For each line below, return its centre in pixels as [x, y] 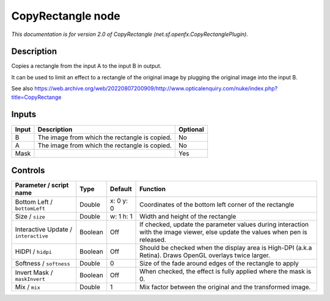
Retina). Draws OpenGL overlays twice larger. [205, 255]
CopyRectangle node [66, 16]
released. [153, 240]
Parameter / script [42, 185]
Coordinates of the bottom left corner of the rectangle [217, 205]
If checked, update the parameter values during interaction [224, 225]
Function [153, 189]
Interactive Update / [44, 229]
